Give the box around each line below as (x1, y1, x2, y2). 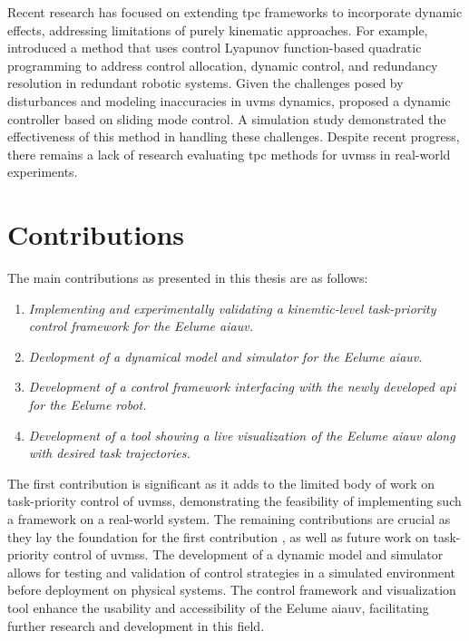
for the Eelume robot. (28, 395, 147, 414)
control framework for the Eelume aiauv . (28, 316, 253, 335)
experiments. (7, 162, 78, 181)
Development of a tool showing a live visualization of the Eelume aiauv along (28, 425, 455, 444)
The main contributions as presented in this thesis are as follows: (7, 268, 368, 287)
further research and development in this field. (7, 616, 265, 635)
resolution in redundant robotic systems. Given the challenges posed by (7, 73, 404, 92)
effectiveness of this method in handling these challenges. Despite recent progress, (7, 127, 460, 146)
